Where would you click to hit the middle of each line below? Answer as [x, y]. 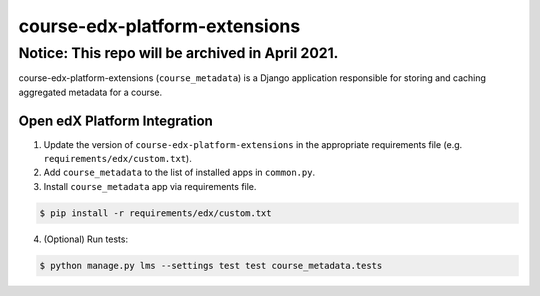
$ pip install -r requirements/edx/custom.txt [155, 213]
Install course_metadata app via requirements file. [150, 186]
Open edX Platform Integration [116, 120]
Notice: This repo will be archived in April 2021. [178, 53]
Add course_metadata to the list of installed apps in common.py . [179, 172]
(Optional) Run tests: [86, 239]
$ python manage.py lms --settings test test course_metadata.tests [211, 265]
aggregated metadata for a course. [90, 92]
